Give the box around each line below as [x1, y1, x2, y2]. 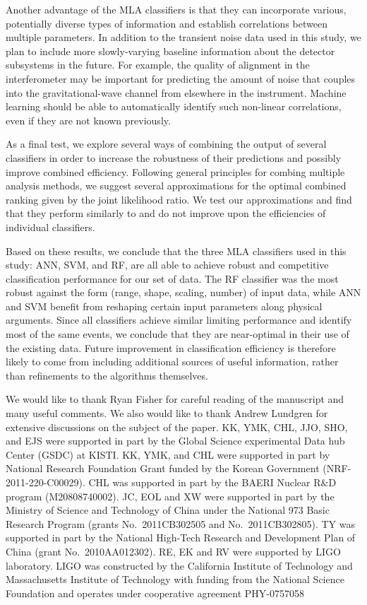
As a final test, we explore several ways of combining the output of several [6, 136, 327, 151]
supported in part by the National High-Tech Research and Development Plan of [6, 530, 356, 545]
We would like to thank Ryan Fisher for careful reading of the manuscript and [6, 392, 344, 406]
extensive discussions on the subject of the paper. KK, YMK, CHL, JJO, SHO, [6, 419, 348, 434]
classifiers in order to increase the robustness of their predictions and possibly [6, 150, 342, 165]
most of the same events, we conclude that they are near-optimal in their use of [6, 327, 349, 341]
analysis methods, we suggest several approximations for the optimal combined [6, 178, 347, 193]
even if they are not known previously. [6, 112, 171, 127]
